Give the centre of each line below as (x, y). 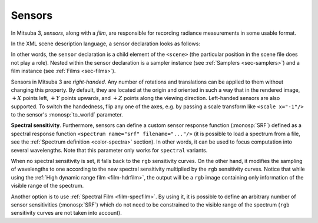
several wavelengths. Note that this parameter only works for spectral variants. (109, 150)
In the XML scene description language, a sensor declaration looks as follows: (105, 44)
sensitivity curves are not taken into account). (66, 213)
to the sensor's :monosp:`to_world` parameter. (67, 115)
